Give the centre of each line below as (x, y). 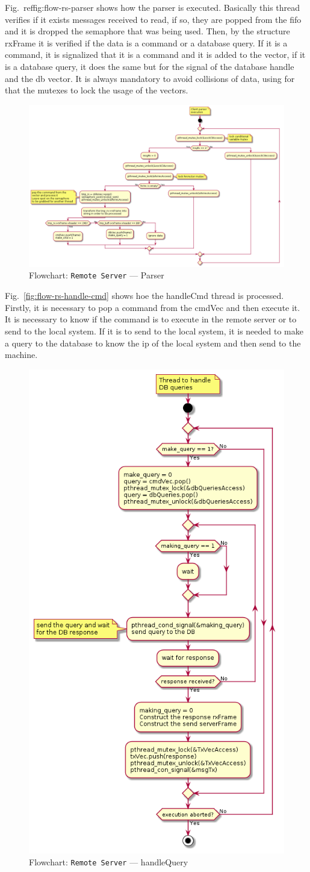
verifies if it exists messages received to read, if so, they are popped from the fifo (153, 19)
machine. (21, 355)
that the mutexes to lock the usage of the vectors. (97, 90)
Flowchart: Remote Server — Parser (97, 275)
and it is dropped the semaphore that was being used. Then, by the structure (147, 31)
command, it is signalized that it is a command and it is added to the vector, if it (155, 55)
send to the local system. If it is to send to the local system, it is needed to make (154, 331)
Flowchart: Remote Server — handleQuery (109, 861)
